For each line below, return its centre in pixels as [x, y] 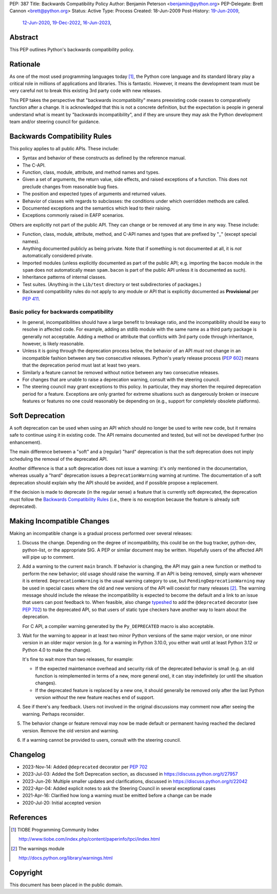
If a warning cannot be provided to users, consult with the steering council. [102, 740]
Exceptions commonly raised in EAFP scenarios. [73, 215]
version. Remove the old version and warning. [71, 730]
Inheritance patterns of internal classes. [64, 277]
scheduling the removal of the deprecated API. [59, 459]
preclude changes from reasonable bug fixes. [71, 187]
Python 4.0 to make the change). [57, 650]
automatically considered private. [58, 256]
